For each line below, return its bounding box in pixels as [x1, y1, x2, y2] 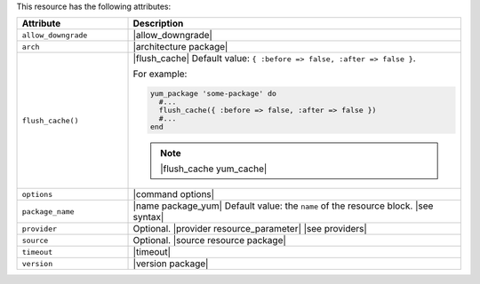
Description [132, 18, 184, 30]
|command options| [132, 188, 215, 201]
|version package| [132, 257, 209, 270]
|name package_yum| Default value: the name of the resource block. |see [132, 200, 434, 212]
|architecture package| [132, 41, 228, 53]
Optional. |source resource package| [132, 234, 286, 247]
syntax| [132, 211, 164, 224]
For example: [132, 67, 188, 80]
